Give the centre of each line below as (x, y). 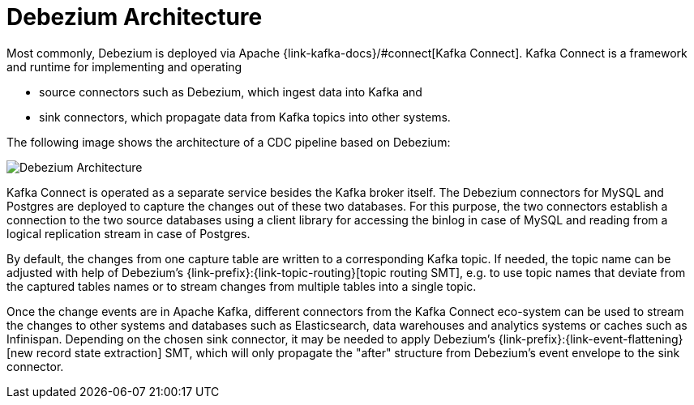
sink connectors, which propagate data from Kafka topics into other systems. (245, 117)
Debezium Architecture (135, 17)
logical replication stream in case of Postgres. (129, 233)
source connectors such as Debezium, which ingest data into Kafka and (231, 92)
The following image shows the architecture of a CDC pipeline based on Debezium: (229, 142)
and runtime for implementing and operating (124, 66)
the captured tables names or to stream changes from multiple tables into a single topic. (242, 286)
